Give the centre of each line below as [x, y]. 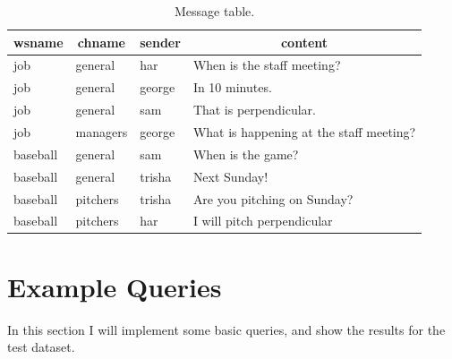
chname [101, 42]
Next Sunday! [230, 176]
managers [102, 131]
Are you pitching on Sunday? [273, 198]
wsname [38, 42]
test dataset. [41, 347]
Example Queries [115, 286]
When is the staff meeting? [267, 65]
